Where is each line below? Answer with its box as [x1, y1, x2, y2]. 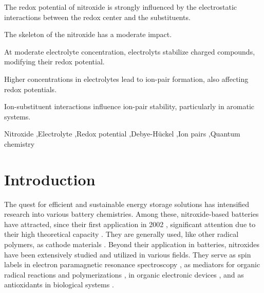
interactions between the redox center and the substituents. [4, 11, 191, 22]
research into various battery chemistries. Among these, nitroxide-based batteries [4, 209, 259, 219]
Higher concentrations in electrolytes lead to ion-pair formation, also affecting [4, 73, 249, 84]
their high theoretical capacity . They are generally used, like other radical [4, 229, 239, 239]
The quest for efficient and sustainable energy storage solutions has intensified [4, 198, 250, 209]
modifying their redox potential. [4, 56, 105, 67]
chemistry [4, 138, 35, 149]
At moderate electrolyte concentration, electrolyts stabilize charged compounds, [4, 46, 255, 57]
